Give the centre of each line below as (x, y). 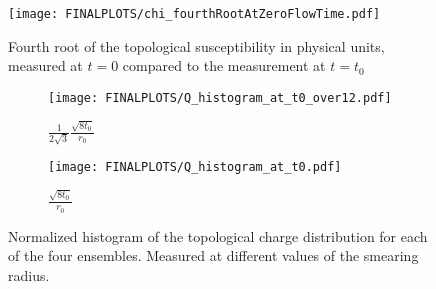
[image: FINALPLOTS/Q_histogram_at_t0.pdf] (195, 166)
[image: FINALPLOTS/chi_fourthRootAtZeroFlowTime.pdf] (194, 14)
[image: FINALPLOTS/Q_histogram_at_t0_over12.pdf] (220, 97)
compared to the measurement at (224, 65)
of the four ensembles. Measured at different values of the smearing (213, 255)
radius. (29, 274)
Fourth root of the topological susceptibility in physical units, (196, 45)
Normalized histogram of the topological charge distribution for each (218, 235)
